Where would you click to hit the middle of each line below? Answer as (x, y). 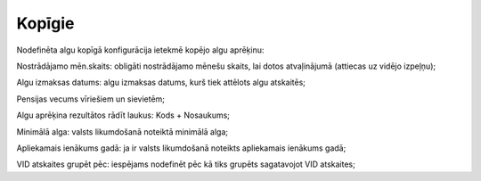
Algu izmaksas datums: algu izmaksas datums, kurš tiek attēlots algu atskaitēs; (161, 82)
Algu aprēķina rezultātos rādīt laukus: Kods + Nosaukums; (123, 115)
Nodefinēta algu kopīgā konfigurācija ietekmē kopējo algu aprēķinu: (140, 50)
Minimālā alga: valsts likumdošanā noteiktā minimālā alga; (122, 132)
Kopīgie (45, 23)
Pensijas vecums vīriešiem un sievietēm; (90, 99)
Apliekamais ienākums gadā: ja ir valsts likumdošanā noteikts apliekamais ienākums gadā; (181, 148)
